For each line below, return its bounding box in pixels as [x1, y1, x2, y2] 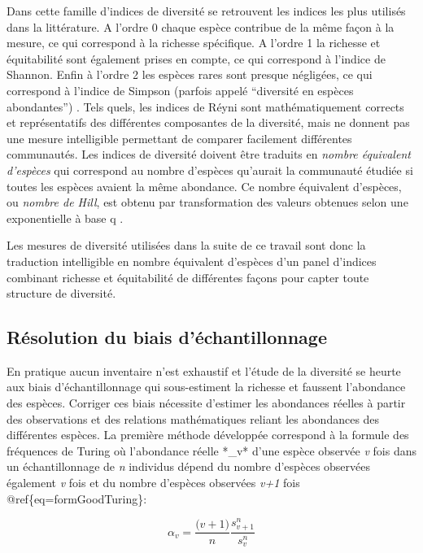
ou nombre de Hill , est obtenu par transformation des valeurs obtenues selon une [7, 194, 408, 211]
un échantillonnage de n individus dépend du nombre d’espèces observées [7, 458, 371, 475]
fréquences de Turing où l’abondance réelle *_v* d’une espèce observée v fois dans [7, 442, 416, 459]
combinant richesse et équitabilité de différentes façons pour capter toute [7, 268, 369, 285]
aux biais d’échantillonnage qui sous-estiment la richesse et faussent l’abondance [7, 378, 406, 395]
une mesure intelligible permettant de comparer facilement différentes [7, 129, 352, 146]
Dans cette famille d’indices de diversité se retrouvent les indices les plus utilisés [7, 2, 406, 19]
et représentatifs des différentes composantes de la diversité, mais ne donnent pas [7, 114, 410, 131]
